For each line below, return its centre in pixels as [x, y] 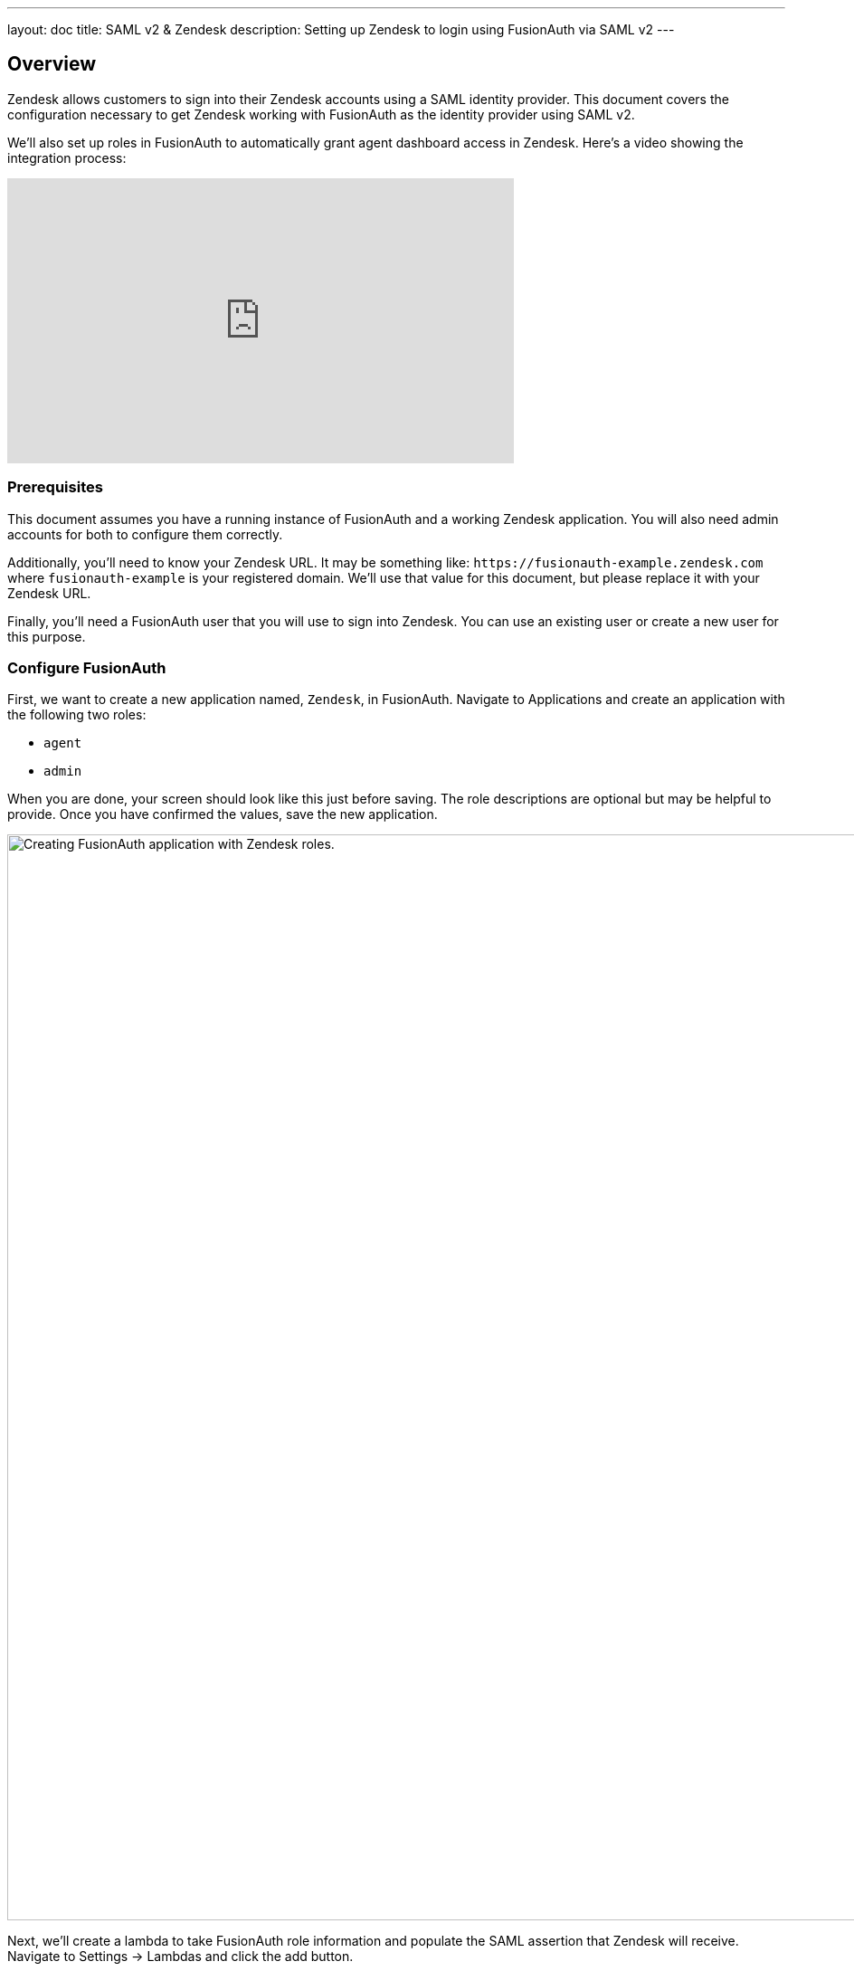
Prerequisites [55, 487]
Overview [52, 64]
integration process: [67, 157]
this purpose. [47, 636]
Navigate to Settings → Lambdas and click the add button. [180, 1957]
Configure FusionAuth [87, 667]
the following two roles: [77, 715]
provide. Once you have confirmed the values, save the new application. [223, 814]
